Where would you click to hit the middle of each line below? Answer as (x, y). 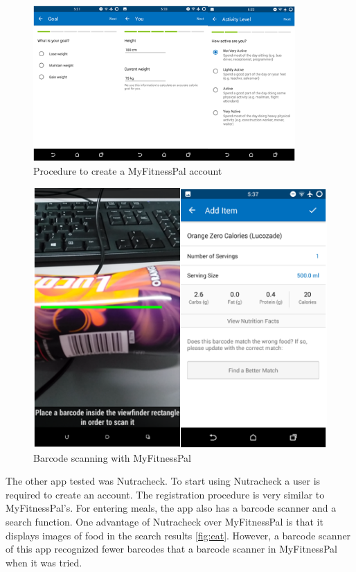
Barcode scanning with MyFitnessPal (112, 457)
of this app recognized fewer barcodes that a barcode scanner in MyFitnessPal (171, 549)
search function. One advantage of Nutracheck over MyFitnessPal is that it (164, 522)
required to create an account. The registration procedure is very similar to (165, 494)
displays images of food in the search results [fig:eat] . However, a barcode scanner (178, 535)
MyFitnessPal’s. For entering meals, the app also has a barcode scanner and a (171, 508)
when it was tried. (44, 562)
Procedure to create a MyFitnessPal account (128, 171)
